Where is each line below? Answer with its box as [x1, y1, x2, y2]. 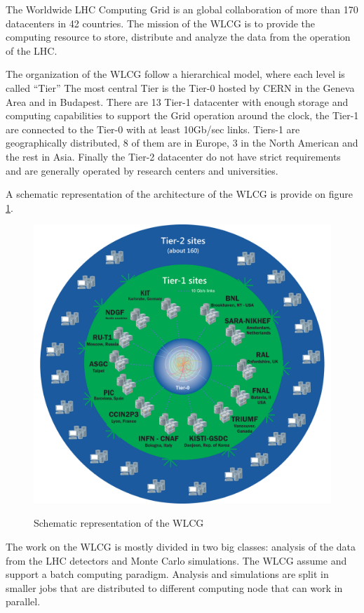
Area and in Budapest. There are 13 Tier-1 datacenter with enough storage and [6, 94, 349, 109]
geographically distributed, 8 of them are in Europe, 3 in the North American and [6, 135, 358, 150]
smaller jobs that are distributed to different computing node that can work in [6, 580, 343, 595]
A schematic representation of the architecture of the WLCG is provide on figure [6, 187, 353, 201]
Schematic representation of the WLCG [34, 516, 204, 530]
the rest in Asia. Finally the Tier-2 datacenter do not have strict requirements [6, 149, 341, 163]
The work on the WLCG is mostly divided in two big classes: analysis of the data [6, 539, 356, 553]
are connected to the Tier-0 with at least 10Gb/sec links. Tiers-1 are [6, 121, 300, 136]
